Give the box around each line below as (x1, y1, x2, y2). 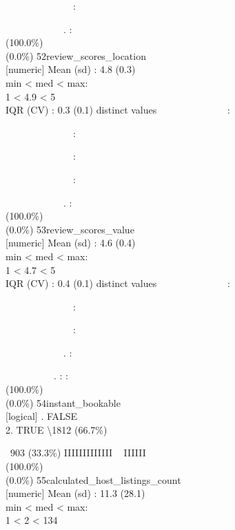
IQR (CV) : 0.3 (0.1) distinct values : (6, 103, 230, 117)
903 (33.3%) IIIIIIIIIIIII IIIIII (10, 445, 146, 460)
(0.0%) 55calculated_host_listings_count (6, 472, 181, 487)
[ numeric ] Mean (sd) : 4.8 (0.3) (6, 62, 136, 76)
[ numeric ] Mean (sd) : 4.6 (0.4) (6, 235, 136, 250)
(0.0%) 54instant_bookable (6, 395, 121, 410)
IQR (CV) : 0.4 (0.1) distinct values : (6, 276, 230, 290)
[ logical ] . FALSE (6, 409, 78, 423)
